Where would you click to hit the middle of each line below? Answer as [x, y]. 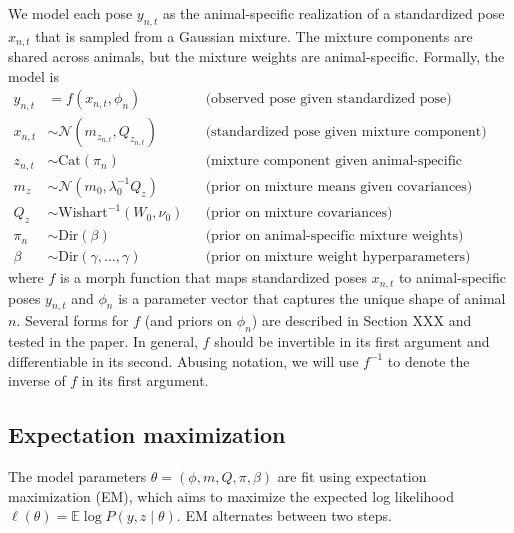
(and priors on [188, 320]
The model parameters [77, 476]
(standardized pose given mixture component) [346, 132]
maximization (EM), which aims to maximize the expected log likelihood [231, 495]
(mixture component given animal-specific [334, 161]
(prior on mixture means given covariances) [339, 186]
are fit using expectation [352, 476]
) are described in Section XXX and [361, 320]
